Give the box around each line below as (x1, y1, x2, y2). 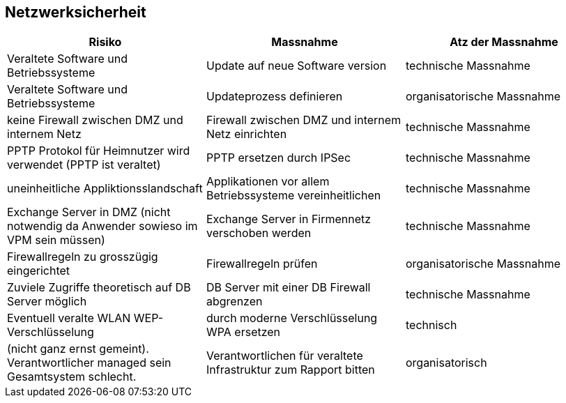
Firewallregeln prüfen (206, 257, 318, 271)
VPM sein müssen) (7, 233, 105, 248)
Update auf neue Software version (206, 59, 387, 73)
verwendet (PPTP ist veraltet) (7, 158, 161, 172)
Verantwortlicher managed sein (7, 356, 171, 370)
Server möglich (7, 294, 87, 309)
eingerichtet (7, 264, 70, 278)
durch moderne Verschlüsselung (206, 311, 378, 326)
